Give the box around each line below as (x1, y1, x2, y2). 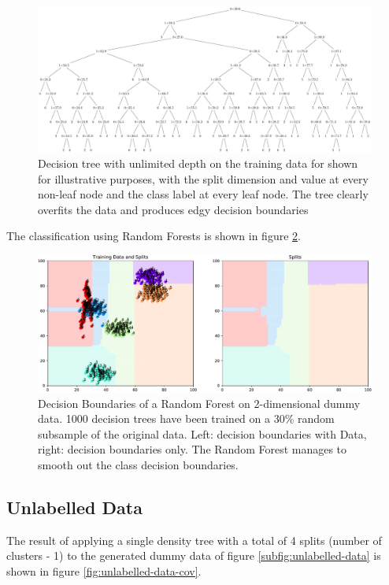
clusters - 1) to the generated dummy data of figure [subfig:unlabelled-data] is (6, 547, 381, 564)
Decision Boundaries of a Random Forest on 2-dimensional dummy (38, 394, 361, 411)
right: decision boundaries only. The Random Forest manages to (38, 441, 347, 457)
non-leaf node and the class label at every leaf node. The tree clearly (38, 186, 369, 202)
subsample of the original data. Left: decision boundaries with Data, (38, 425, 367, 442)
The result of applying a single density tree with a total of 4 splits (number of (6, 531, 382, 548)
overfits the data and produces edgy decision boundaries (38, 201, 309, 217)
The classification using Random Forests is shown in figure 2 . (6, 228, 301, 244)
